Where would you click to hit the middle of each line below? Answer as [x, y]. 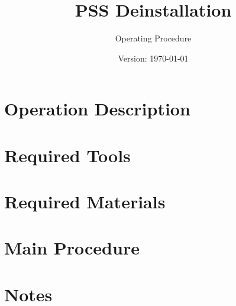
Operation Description [97, 109]
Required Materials [85, 202]
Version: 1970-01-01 [153, 58]
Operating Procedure [153, 38]
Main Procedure [72, 248]
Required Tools [67, 155]
